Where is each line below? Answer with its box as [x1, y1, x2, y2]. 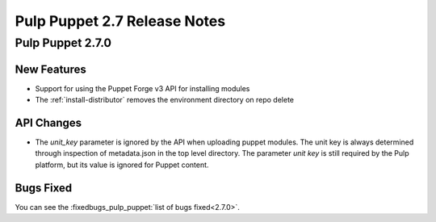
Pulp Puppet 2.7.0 [15, 36, 112, 50]
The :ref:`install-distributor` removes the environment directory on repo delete [35, 95, 295, 105]
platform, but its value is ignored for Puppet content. [35, 160, 209, 170]
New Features [15, 62, 86, 76]
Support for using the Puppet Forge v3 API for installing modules [35, 83, 250, 93]
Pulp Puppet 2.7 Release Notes [15, 12, 226, 30]
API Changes [15, 115, 82, 129]
